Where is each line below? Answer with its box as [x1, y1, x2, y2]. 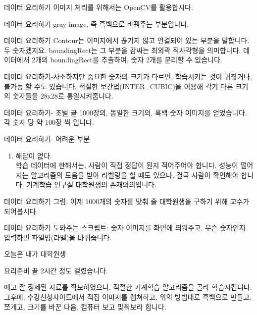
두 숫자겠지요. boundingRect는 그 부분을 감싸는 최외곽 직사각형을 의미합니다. [4, 45, 241, 55]
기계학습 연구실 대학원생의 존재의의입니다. [26, 179, 156, 190]
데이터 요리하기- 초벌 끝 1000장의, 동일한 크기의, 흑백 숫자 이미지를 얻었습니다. [4, 107, 247, 117]
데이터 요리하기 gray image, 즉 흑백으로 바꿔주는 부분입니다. [4, 18, 189, 29]
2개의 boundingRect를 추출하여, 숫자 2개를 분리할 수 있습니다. [32, 54, 222, 65]
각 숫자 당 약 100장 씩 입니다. [4, 117, 94, 127]
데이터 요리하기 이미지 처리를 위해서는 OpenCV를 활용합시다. [4, 2, 193, 12]
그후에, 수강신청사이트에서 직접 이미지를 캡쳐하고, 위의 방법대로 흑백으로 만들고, [4, 292, 252, 302]
